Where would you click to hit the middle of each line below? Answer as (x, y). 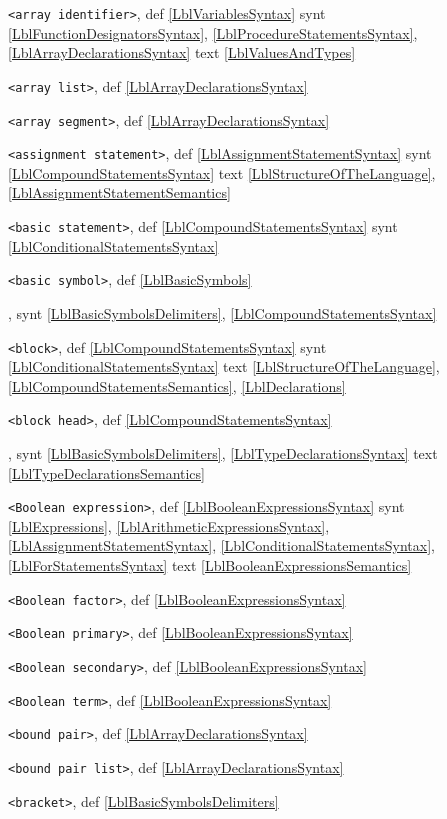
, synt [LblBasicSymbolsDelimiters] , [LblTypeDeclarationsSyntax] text (223, 453)
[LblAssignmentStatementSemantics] (119, 192)
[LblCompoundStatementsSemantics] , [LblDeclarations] (177, 385)
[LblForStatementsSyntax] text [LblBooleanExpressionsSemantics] (210, 565)
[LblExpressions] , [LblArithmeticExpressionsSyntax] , (169, 525)
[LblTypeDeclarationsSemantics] (106, 472)
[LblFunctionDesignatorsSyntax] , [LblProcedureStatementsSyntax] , (213, 32)
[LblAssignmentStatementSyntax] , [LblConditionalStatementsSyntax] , (221, 545)
